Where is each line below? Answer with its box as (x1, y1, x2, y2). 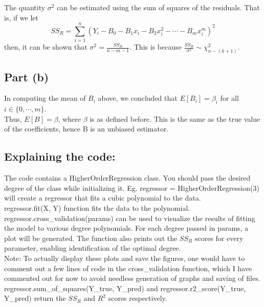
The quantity (4, 2, 46, 12)
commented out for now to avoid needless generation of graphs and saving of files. (4, 273, 260, 283)
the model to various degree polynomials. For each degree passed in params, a (4, 223, 249, 233)
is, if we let (4, 12, 38, 23)
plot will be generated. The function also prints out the (4, 232, 178, 243)
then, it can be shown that (4, 41, 87, 52)
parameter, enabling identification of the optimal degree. (4, 243, 181, 253)
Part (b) (4, 69, 49, 84)
